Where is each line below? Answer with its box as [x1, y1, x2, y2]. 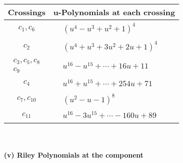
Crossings [8, 6, 46, 18]
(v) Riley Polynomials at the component [4, 149, 144, 160]
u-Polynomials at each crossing [53, 6, 175, 18]
